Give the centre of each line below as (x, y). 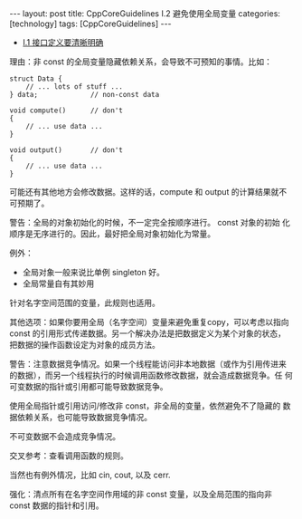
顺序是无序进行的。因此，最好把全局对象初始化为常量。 (112, 234)
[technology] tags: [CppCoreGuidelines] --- (90, 24)
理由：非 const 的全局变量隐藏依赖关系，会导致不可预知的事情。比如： (141, 62)
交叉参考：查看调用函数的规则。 (69, 456)
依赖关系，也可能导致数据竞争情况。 (84, 417)
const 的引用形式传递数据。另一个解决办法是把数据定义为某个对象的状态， (148, 333)
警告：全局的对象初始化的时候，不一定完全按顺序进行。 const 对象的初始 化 (150, 222)
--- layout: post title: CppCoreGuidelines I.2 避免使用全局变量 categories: (145, 14)
